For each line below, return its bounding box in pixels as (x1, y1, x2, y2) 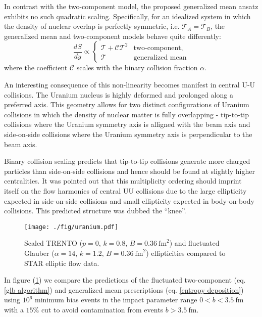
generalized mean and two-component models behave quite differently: (4, 30, 221, 41)
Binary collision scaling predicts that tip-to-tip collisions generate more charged (4, 156, 250, 166)
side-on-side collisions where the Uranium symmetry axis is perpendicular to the (4, 128, 252, 139)
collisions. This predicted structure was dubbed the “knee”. (4, 205, 186, 216)
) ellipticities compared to (146, 247, 226, 258)
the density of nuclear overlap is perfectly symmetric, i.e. (4, 21, 180, 31)
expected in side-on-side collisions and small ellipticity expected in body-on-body (4, 195, 254, 206)
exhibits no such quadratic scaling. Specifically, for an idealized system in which (4, 11, 251, 21)
